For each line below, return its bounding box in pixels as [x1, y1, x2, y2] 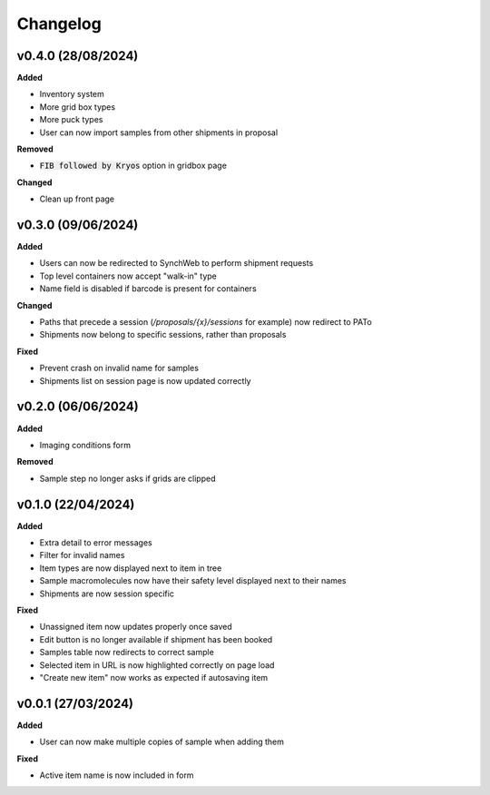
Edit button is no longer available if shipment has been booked [39, 633, 273, 644]
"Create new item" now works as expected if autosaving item [39, 672, 269, 682]
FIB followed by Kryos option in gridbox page [39, 160, 227, 172]
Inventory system [39, 89, 104, 100]
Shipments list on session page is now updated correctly [39, 375, 251, 386]
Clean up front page [39, 193, 115, 204]
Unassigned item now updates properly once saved [39, 622, 233, 633]
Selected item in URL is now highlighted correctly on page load [39, 659, 275, 671]
